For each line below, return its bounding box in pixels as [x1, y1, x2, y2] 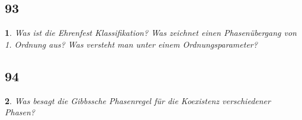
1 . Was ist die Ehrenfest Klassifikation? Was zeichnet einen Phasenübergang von [5, 26, 297, 39]
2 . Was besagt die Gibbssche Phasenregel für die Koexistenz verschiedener [5, 94, 271, 106]
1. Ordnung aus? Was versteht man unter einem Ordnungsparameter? [5, 38, 258, 50]
